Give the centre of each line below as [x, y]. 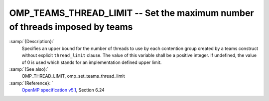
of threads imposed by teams [71, 27]
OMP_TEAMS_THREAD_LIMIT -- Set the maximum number [132, 13]
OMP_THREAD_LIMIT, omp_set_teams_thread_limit [73, 76]
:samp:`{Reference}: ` [31, 83]
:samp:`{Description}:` [32, 42]
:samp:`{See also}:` [29, 69]
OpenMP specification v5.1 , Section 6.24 [63, 90]
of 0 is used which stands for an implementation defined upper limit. [92, 62]
